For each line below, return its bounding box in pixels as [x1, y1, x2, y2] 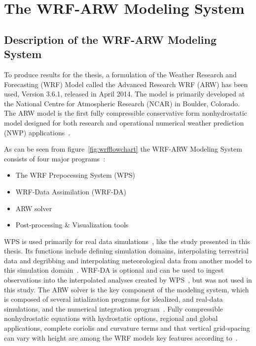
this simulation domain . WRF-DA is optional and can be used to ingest [4, 265, 224, 275]
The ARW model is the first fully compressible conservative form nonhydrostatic [4, 108, 247, 118]
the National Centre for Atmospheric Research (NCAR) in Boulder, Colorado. [4, 98, 240, 108]
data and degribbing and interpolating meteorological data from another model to [4, 255, 252, 265]
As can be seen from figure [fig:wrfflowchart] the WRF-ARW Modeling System [4, 144, 242, 154]
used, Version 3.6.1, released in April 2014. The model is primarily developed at [4, 89, 245, 99]
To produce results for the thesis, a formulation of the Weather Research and [4, 69, 237, 79]
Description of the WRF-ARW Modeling [4, 31, 217, 47]
